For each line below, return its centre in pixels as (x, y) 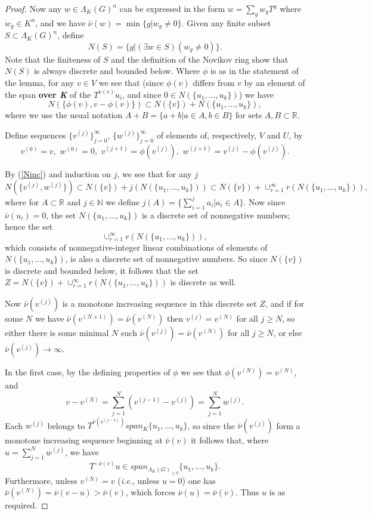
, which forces (151, 492)
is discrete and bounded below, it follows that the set (102, 270)
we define (123, 201)
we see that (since (131, 83)
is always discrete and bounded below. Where (117, 71)
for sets (249, 115)
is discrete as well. (203, 282)
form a (288, 425)
